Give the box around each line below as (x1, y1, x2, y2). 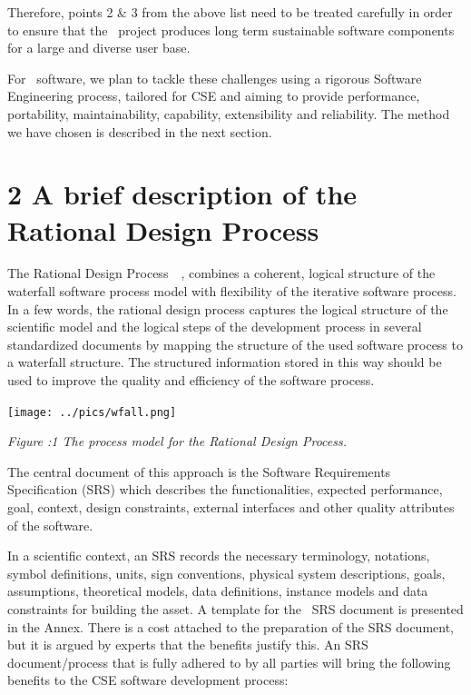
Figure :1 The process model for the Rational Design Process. (7, 432, 348, 451)
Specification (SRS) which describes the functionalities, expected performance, (7, 480, 443, 499)
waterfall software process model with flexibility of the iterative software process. (7, 282, 456, 301)
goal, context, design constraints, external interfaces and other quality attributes (7, 498, 455, 517)
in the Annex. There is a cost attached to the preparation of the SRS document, (7, 617, 455, 636)
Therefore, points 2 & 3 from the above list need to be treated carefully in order (7, 3, 453, 21)
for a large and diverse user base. (7, 38, 191, 57)
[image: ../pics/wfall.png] (7, 405, 177, 419)
